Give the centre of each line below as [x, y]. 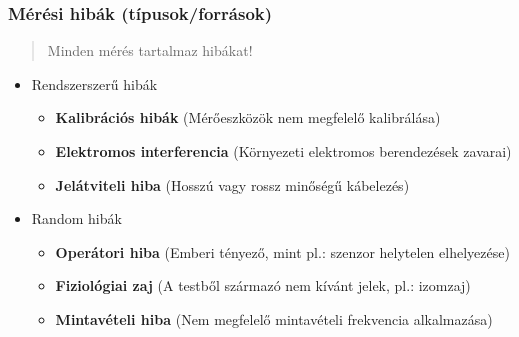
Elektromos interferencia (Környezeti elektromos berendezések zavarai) [283, 151]
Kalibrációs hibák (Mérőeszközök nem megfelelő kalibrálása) [248, 117]
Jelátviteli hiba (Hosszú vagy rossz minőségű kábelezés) [232, 184]
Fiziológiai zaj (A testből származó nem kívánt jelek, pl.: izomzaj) [263, 285]
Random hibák [76, 218]
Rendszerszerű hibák [94, 83]
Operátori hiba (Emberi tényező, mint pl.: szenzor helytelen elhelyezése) [282, 251]
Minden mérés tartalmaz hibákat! [150, 50]
